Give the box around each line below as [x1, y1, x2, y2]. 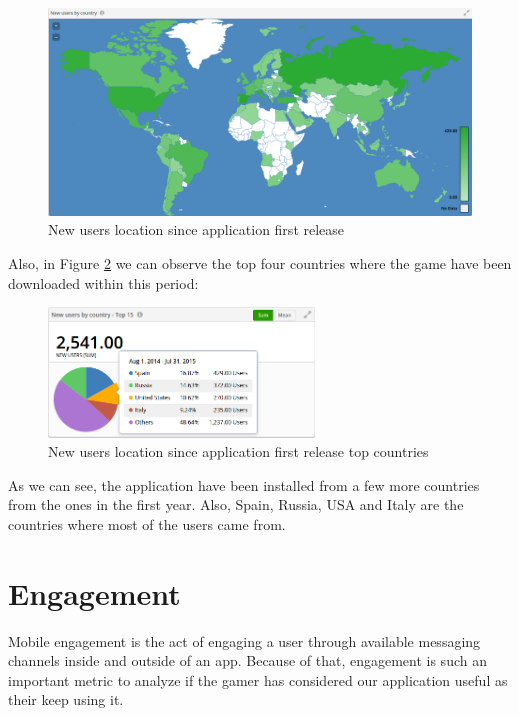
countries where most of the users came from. [8, 513, 286, 534]
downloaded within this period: [8, 272, 199, 293]
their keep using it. [8, 689, 124, 710]
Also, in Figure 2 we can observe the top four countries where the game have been [8, 253, 512, 274]
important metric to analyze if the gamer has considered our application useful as [8, 669, 508, 690]
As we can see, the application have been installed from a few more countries [8, 474, 480, 495]
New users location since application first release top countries [48, 441, 429, 462]
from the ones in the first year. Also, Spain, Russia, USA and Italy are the [8, 494, 464, 515]
